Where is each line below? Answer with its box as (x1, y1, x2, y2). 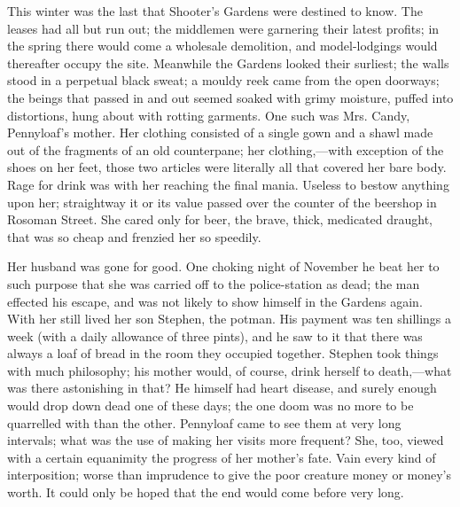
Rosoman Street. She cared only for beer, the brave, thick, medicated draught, (7, 210, 433, 229)
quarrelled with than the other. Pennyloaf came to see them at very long (7, 413, 402, 432)
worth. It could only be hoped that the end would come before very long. (7, 483, 404, 502)
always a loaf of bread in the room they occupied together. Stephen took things (7, 344, 439, 363)
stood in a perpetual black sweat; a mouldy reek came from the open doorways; (7, 71, 440, 90)
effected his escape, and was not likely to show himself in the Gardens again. (7, 292, 423, 310)
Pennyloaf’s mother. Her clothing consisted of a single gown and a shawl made (7, 123, 433, 142)
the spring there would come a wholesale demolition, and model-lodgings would (7, 36, 438, 55)
